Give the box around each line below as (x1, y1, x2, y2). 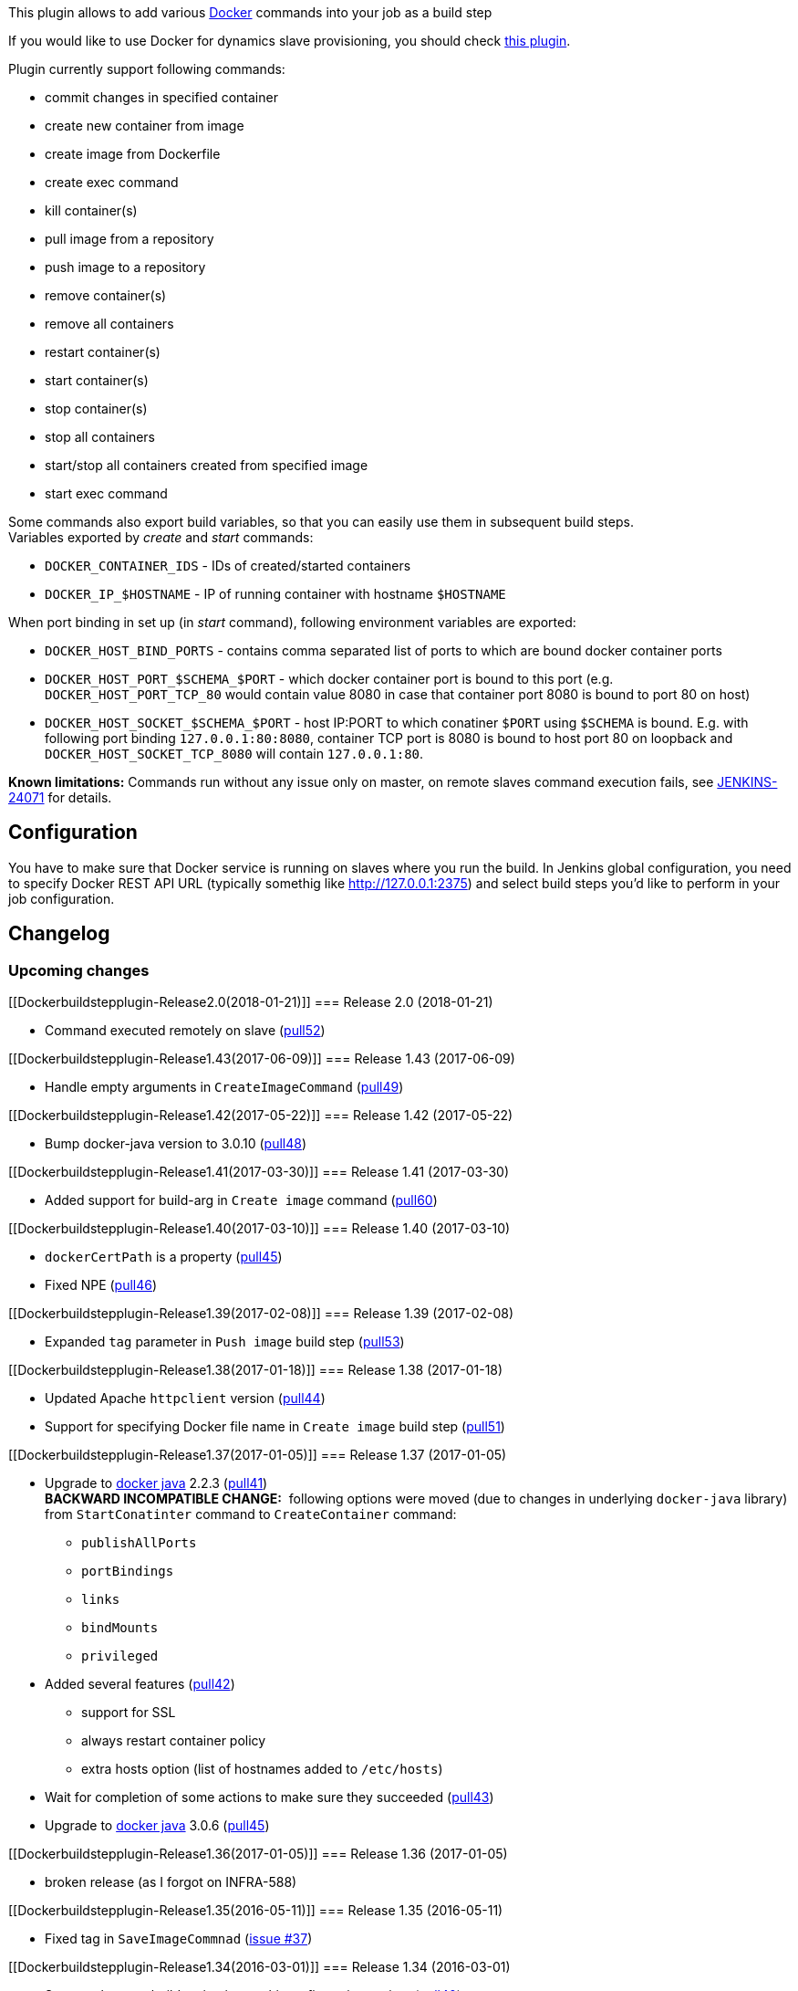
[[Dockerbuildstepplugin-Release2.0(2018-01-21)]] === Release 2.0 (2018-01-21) (8, 994, 493, 1011)
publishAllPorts (81, 1535, 197, 1551)
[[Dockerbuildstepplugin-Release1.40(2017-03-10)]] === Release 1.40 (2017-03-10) (8, 1221, 511, 1237)
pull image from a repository (45, 231, 214, 246)
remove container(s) (45, 288, 167, 303)
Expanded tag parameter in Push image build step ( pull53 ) (45, 1334, 405, 1350)
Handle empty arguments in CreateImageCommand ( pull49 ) (45, 1079, 404, 1095)
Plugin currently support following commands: (8, 61, 285, 77)
